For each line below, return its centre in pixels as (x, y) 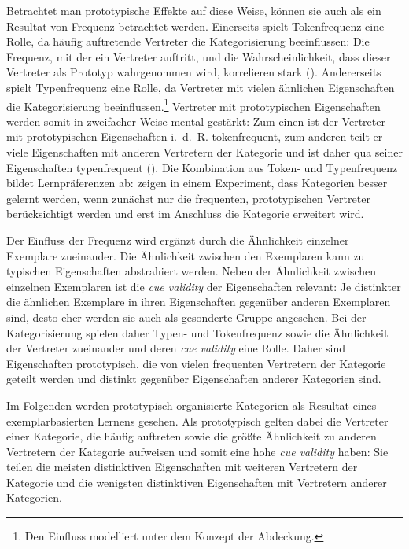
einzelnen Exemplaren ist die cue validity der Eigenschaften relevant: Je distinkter (204, 286)
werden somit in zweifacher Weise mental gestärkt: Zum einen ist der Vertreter (196, 121)
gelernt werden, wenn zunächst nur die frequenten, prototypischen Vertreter (188, 198)
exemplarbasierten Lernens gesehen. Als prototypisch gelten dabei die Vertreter (197, 420)
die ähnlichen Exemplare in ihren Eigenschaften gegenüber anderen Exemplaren (199, 302)
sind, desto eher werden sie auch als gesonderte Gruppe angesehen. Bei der (186, 317)
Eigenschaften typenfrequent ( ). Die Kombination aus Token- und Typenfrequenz (202, 167)
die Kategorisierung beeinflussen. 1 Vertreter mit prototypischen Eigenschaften (193, 105)
